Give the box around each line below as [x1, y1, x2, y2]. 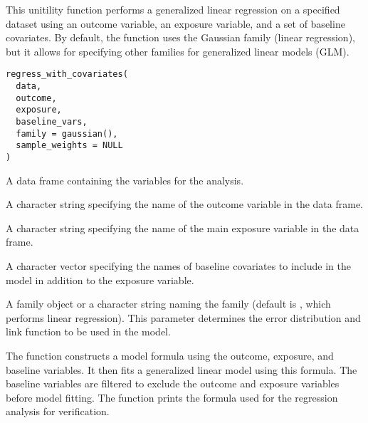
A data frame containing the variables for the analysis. [6, 172, 244, 187]
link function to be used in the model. [6, 324, 171, 339]
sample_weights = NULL [16, 140, 123, 151]
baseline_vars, [16, 117, 88, 127]
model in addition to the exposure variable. [6, 272, 194, 287]
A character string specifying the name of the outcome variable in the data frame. [6, 197, 363, 211]
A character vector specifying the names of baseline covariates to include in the [6, 258, 351, 273]
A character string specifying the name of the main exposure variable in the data [6, 220, 359, 235]
